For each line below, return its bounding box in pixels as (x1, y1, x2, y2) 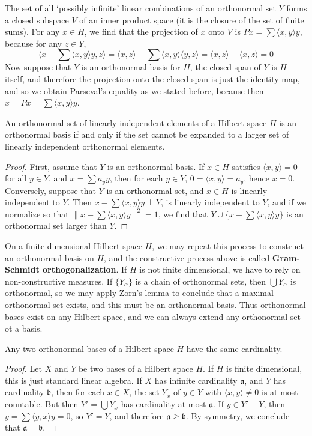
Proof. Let (5, 362, 42, 375)
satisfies (232, 160, 260, 172)
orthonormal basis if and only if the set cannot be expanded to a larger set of (5, 128, 289, 141)
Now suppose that (5, 61, 71, 73)
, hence (244, 172, 269, 184)
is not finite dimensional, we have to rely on (139, 263, 301, 276)
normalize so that (5, 207, 69, 220)
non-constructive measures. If (5, 274, 113, 287)
